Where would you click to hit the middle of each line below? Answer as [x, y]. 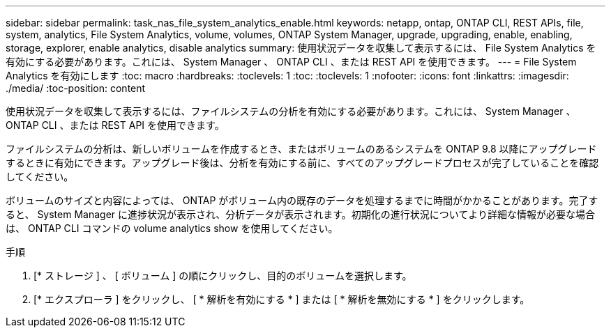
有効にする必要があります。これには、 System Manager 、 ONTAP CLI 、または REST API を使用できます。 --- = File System [291, 62]
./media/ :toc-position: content [76, 88]
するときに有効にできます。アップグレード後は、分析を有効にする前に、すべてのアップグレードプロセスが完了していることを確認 [302, 163]
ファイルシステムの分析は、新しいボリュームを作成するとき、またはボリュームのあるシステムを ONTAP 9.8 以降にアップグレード [301, 149]
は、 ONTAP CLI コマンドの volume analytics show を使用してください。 [172, 228]
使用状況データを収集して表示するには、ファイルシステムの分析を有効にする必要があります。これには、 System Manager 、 [291, 111]
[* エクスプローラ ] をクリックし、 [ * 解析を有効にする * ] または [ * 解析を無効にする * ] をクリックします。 [282, 299]
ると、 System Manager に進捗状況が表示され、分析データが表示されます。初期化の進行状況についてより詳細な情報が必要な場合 [301, 214]
